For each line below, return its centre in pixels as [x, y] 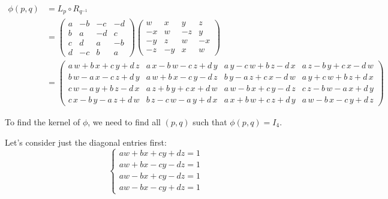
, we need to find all [124, 121]
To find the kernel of [43, 121]
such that [210, 121]
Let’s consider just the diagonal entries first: [86, 142]
